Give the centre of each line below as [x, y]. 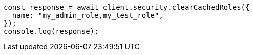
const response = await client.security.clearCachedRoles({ [127, 7]
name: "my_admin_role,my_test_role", [88, 15]
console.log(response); [51, 31]
